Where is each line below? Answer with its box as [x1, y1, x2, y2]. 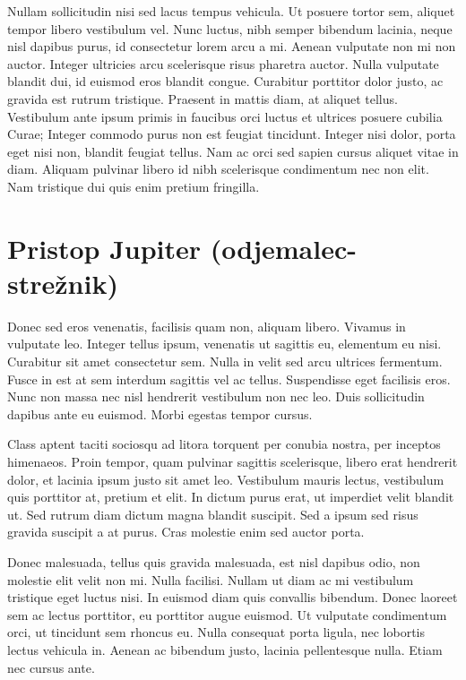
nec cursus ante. [7, 658, 95, 676]
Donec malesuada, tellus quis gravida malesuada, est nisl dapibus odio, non [7, 552, 420, 571]
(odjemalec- [210, 229, 357, 266]
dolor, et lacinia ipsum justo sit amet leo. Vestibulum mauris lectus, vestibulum [7, 469, 444, 488]
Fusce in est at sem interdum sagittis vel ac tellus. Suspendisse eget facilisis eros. [7, 369, 451, 388]
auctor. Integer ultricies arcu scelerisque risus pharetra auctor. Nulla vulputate [7, 54, 439, 73]
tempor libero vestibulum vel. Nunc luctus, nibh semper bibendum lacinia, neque [7, 19, 453, 38]
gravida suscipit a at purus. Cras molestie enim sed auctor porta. [7, 522, 365, 541]
